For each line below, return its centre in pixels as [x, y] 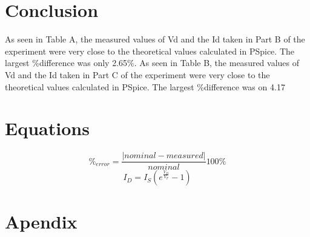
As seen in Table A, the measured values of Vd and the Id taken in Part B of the [155, 39]
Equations [47, 128]
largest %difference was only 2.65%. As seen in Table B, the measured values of [152, 63]
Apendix [41, 222]
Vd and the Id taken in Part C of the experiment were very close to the [137, 74]
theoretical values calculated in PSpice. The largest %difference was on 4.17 [145, 86]
